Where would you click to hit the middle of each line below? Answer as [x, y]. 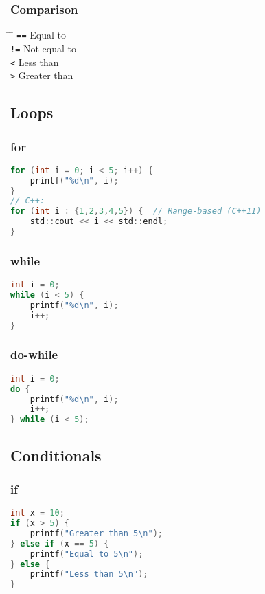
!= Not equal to [43, 48]
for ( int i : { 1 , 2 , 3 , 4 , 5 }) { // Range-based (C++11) [136, 211]
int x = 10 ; [37, 513]
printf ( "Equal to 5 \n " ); [87, 554]
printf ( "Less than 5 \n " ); [89, 574]
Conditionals [56, 455]
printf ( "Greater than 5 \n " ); [96, 533]
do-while [34, 354]
